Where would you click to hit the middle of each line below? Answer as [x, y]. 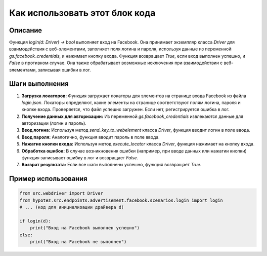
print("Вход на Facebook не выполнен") [78, 242]
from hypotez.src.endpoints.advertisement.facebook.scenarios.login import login [121, 200]
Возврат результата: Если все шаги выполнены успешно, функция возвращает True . [111, 165]
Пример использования [48, 179]
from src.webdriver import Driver [61, 193]
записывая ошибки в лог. [64, 70]
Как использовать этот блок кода [82, 13]
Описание [25, 30]
